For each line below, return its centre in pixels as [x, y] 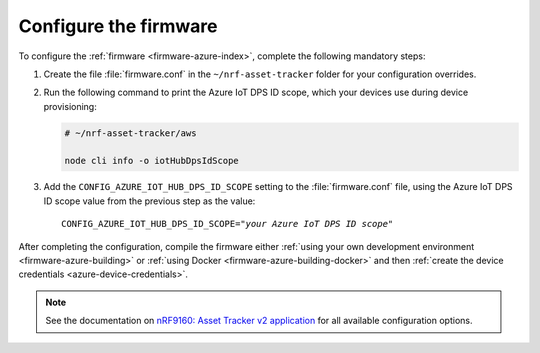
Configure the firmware [118, 26]
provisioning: [70, 106]
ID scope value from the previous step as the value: [149, 201]
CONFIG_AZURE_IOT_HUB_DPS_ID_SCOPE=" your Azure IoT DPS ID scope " [227, 224]
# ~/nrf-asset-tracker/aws [130, 133]
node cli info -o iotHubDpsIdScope [151, 161]
